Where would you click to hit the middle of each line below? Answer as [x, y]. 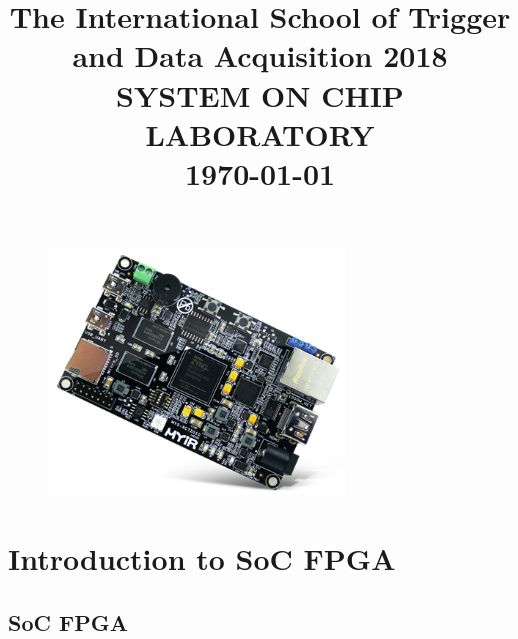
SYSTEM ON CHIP [260, 94]
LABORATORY [260, 133]
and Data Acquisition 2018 [260, 55]
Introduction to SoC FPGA [202, 558]
